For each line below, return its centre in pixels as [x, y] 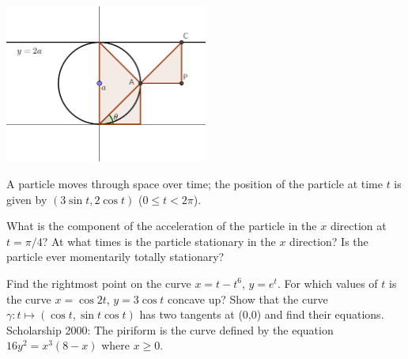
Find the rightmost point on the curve [99, 283]
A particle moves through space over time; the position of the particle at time [195, 183]
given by [27, 199]
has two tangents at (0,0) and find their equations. [262, 314]
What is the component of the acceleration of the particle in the [162, 226]
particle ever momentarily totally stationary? [115, 257]
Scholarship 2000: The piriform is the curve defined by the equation [170, 329]
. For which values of [327, 283]
